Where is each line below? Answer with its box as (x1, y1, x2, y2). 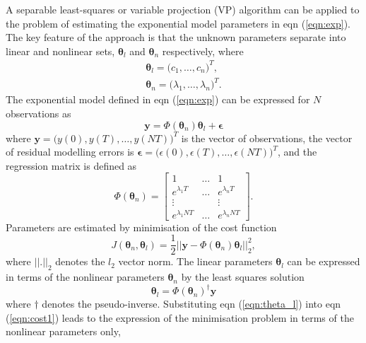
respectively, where (162, 43, 244, 58)
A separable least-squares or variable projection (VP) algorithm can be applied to (6, 2, 360, 16)
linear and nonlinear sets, (6, 43, 115, 58)
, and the (277, 144, 317, 159)
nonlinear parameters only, (6, 324, 121, 339)
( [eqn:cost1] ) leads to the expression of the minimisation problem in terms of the (6, 310, 354, 325)
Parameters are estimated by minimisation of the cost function (6, 219, 277, 234)
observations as (6, 106, 71, 121)
